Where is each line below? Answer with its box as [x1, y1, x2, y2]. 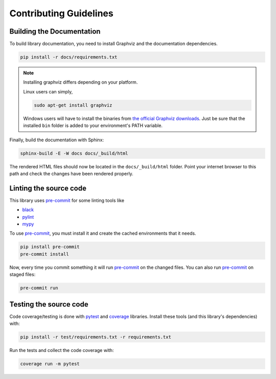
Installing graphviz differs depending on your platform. [23, 79, 138, 85]
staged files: [9, 271, 36, 277]
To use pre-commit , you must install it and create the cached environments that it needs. [9, 230, 196, 237]
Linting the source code [9, 184, 87, 192]
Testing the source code [9, 300, 89, 309]
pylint [22, 214, 34, 220]
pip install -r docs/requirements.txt [20, 54, 118, 60]
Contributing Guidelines [9, 8, 113, 19]
